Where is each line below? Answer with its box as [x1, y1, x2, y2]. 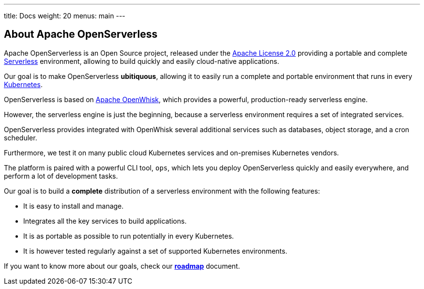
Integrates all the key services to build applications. [23, 216, 187, 225]
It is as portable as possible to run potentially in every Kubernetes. [23, 231, 234, 240]
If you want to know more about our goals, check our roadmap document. [4, 261, 240, 270]
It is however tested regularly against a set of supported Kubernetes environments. [23, 246, 288, 255]
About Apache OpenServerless [4, 28, 158, 41]
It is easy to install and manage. [23, 201, 124, 210]
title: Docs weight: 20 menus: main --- [4, 12, 125, 20]
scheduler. [4, 133, 37, 142]
